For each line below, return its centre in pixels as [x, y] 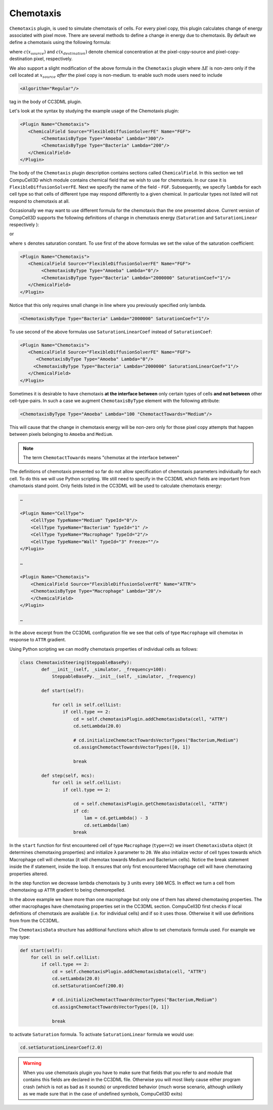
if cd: [81, 811]
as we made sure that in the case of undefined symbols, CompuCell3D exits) [103, 1094]
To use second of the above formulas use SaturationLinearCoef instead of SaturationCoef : [111, 332]
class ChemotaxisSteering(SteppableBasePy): [76, 662]
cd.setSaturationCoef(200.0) [88, 986]
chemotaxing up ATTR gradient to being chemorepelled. [67, 890]
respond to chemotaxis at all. [40, 201]
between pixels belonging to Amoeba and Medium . [61, 434]
